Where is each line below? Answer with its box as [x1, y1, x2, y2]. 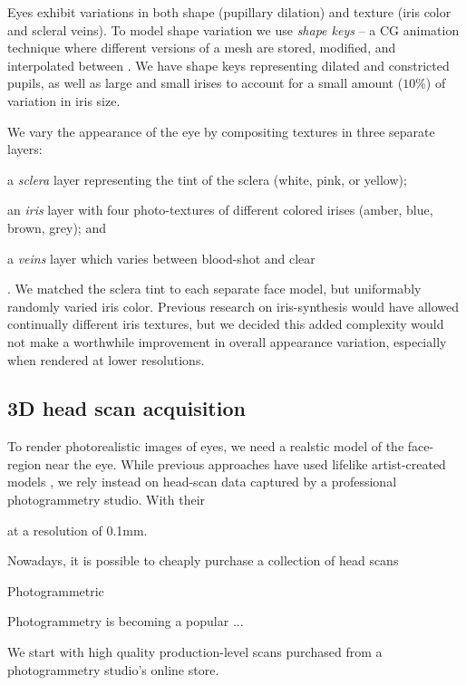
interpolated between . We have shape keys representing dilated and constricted [7, 55, 450, 74]
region [7, 454, 42, 473]
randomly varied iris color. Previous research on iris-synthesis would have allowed [7, 296, 460, 315]
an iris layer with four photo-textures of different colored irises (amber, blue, [7, 200, 433, 219]
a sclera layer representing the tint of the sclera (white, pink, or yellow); [7, 169, 407, 188]
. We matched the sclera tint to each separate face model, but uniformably [7, 279, 422, 298]
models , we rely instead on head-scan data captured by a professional [7, 472, 397, 491]
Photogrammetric [7, 581, 104, 600]
